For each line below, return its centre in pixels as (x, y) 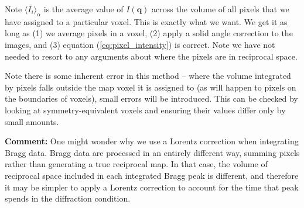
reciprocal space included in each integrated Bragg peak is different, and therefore (152, 175)
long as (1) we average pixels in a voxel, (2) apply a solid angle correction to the (149, 33)
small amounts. (32, 121)
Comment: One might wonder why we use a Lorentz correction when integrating (152, 141)
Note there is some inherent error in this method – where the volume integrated (148, 76)
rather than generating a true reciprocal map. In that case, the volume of (136, 164)
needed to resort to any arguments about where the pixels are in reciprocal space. (151, 56)
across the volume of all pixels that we (221, 9)
